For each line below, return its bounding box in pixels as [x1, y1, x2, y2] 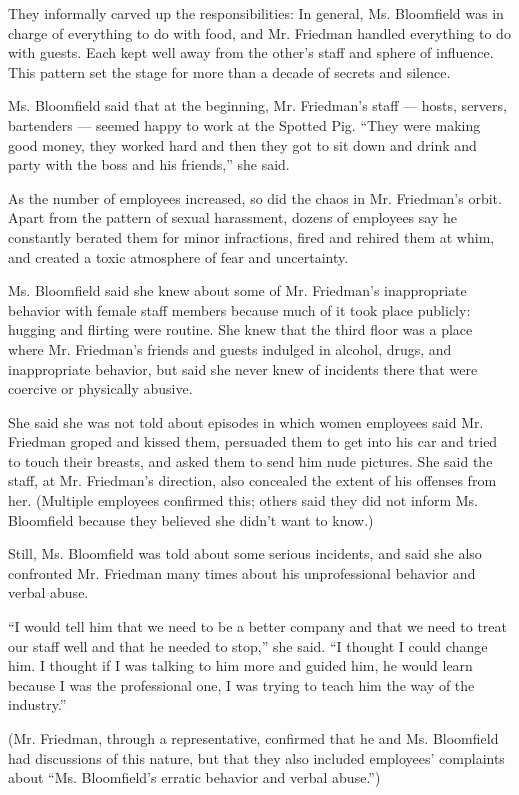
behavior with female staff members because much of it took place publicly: [8, 299, 471, 320]
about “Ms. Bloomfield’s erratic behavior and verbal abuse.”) [8, 767, 381, 788]
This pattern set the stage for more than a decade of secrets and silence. [8, 61, 451, 82]
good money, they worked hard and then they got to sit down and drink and [8, 134, 477, 155]
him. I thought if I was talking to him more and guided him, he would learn [8, 655, 473, 676]
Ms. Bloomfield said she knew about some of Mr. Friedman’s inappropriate [8, 280, 467, 301]
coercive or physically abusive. [8, 378, 193, 399]
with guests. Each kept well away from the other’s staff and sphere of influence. [8, 42, 494, 63]
